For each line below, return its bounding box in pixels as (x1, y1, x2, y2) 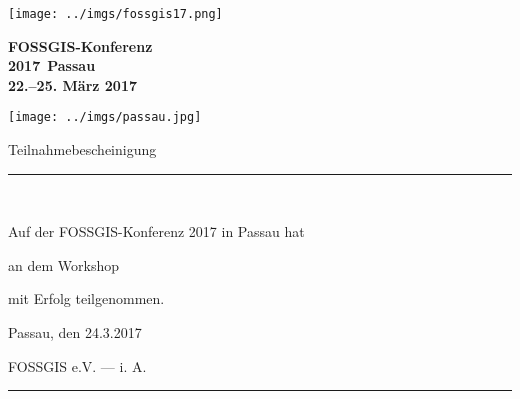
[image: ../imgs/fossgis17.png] (8, 7, 223, 21)
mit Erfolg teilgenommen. (8, 288, 165, 309)
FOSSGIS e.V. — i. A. (8, 355, 147, 376)
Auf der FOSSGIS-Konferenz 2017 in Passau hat (8, 221, 305, 242)
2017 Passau (8, 55, 96, 76)
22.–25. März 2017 (8, 74, 138, 95)
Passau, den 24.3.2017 (8, 322, 142, 343)
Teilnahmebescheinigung (8, 139, 157, 160)
